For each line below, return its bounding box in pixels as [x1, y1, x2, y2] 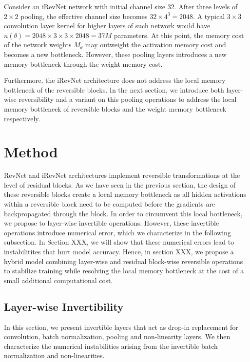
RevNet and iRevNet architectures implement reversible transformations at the [4, 170, 240, 180]
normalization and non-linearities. [4, 350, 105, 361]
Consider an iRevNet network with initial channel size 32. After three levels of [4, 1, 238, 11]
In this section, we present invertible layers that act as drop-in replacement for [4, 322, 238, 332]
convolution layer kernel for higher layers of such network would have [4, 20, 211, 31]
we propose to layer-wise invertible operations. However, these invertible [4, 218, 219, 228]
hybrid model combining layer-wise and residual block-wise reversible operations [4, 256, 243, 266]
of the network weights [4, 39, 72, 50]
